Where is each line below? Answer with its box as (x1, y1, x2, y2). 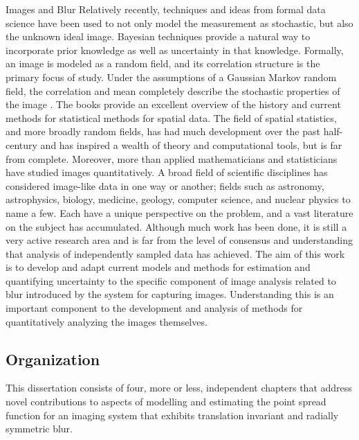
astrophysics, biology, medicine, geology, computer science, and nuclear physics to (6, 192, 351, 206)
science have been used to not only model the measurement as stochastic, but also (6, 15, 353, 30)
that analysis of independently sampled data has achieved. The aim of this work (6, 246, 345, 261)
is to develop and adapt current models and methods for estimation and (6, 260, 311, 274)
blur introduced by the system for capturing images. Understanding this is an (6, 287, 334, 301)
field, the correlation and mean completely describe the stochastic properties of (6, 83, 340, 98)
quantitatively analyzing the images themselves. (6, 314, 208, 328)
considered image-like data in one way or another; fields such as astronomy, (6, 178, 324, 193)
